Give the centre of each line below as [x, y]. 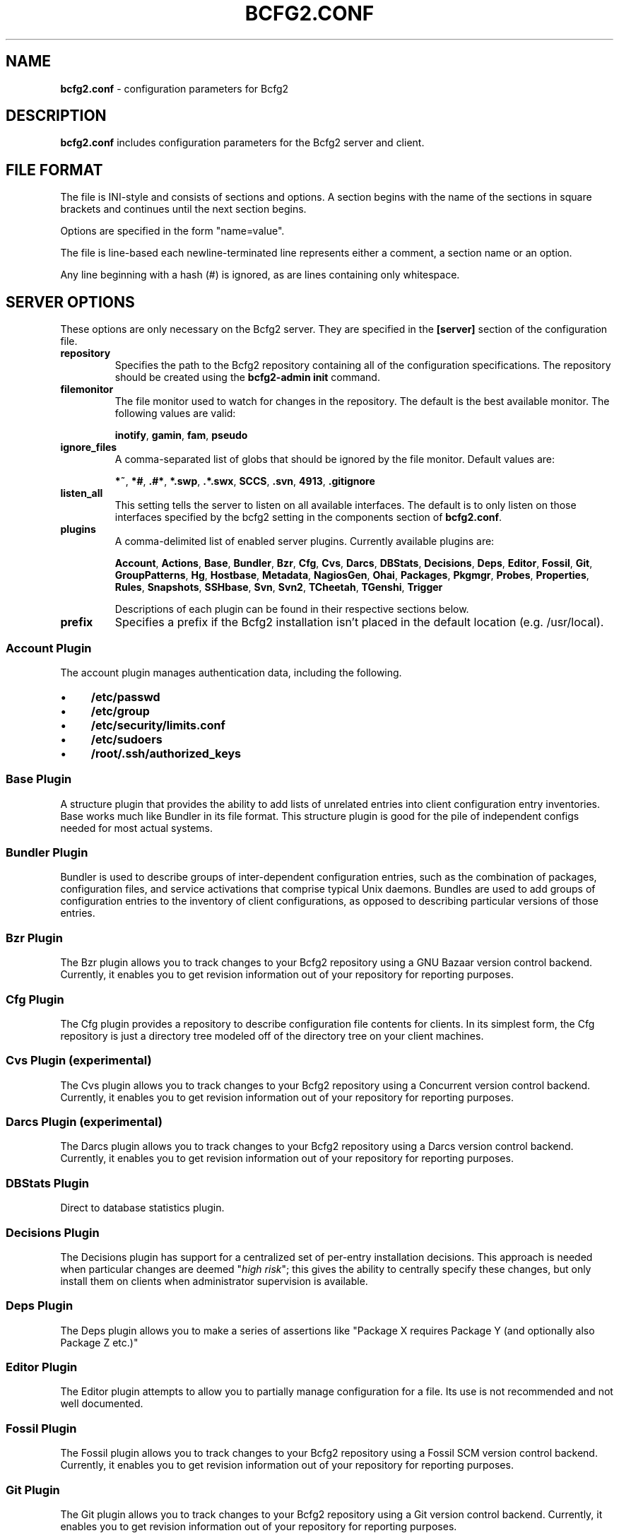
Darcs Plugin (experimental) [84, 1122]
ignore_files [89, 447]
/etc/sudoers [126, 739]
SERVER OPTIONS [70, 302]
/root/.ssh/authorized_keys [166, 753]
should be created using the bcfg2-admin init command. [247, 377]
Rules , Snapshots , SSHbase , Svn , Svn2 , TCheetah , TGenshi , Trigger [279, 587]
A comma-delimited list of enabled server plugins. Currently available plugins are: [305, 541]
